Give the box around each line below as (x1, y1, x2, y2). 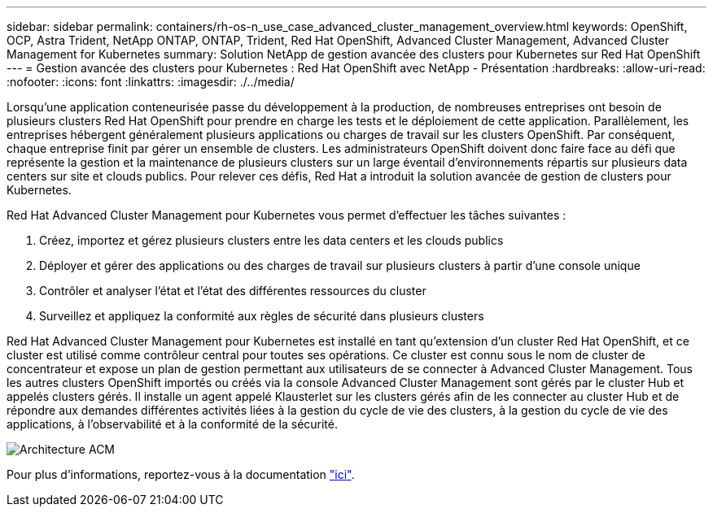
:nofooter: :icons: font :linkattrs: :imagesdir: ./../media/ (7, 75, 295, 89)
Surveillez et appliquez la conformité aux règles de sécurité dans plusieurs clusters (39, 309, 484, 323)
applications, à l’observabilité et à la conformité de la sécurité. (7, 417, 339, 431)
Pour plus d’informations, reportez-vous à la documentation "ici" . (7, 467, 355, 481)
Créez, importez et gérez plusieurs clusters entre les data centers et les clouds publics (39, 233, 504, 247)
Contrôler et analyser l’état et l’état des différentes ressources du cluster (39, 284, 426, 298)
